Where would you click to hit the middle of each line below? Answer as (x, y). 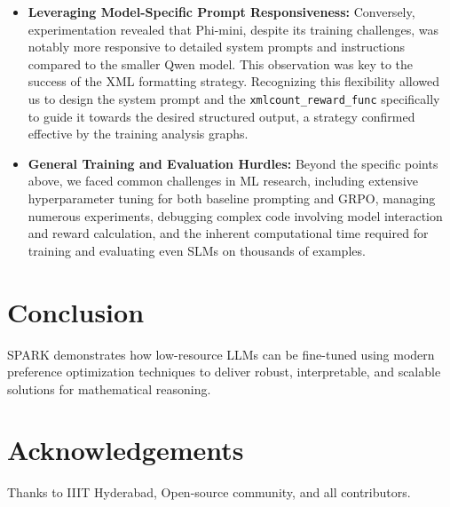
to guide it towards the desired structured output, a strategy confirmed (221, 116)
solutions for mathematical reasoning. (109, 388)
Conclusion (76, 311)
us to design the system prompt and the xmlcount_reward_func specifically (234, 98)
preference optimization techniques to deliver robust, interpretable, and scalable (224, 372)
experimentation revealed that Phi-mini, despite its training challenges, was (233, 29)
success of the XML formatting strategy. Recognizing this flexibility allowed (234, 81)
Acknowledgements (126, 450)
